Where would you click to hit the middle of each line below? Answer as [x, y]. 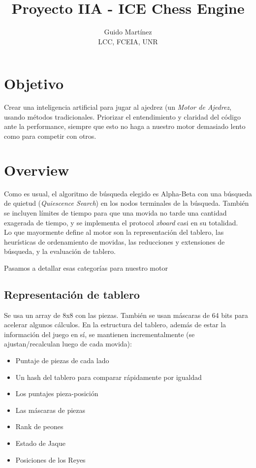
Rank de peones [39, 426]
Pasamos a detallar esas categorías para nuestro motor [86, 267]
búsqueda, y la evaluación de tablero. [60, 251]
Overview [37, 170]
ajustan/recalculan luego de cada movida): [68, 344]
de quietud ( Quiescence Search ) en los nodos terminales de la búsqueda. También [127, 203]
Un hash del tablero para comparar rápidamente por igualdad [109, 377]
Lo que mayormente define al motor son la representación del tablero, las [114, 232]
